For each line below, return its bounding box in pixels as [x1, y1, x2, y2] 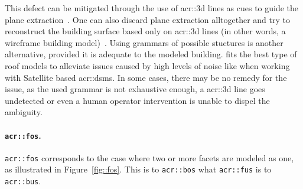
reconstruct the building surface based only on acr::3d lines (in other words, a [5, 25, 286, 37]
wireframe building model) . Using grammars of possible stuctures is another [5, 36, 284, 48]
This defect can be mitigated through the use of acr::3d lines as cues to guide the [5, 2, 299, 14]
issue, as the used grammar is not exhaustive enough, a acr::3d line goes [5, 83, 265, 95]
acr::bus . [5, 175, 41, 187]
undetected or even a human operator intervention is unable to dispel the [5, 94, 270, 106]
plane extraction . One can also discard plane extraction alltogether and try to [5, 13, 290, 25]
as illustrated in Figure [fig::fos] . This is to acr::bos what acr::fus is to [5, 163, 272, 175]
